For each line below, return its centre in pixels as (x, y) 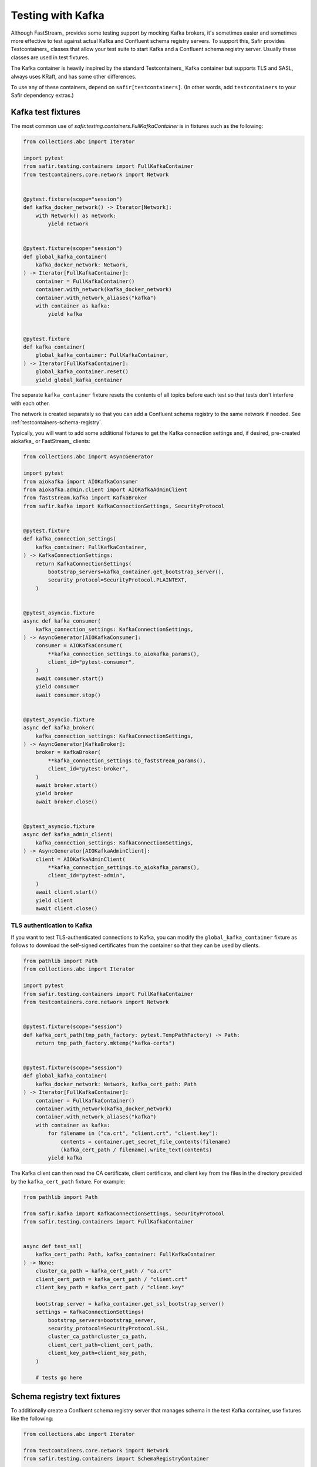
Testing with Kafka (58, 15)
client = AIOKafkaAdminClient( (80, 859)
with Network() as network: (76, 215)
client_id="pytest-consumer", (91, 662)
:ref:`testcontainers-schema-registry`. (57, 422)
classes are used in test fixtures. (50, 57)
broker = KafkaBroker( (68, 752)
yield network (68, 224)
